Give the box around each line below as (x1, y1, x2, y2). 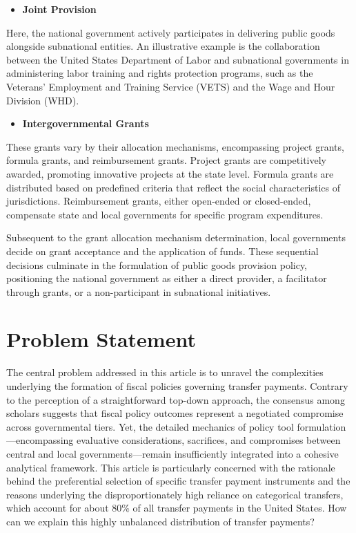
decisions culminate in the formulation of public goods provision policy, (6, 257, 308, 272)
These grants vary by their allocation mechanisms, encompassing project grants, (6, 139, 344, 153)
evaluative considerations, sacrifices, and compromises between (77, 433, 341, 447)
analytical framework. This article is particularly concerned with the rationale (6, 460, 335, 474)
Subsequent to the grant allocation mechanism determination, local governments (6, 230, 346, 245)
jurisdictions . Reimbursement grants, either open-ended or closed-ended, (6, 194, 311, 208)
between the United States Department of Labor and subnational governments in (6, 52, 349, 66)
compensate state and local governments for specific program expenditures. (6, 207, 324, 221)
